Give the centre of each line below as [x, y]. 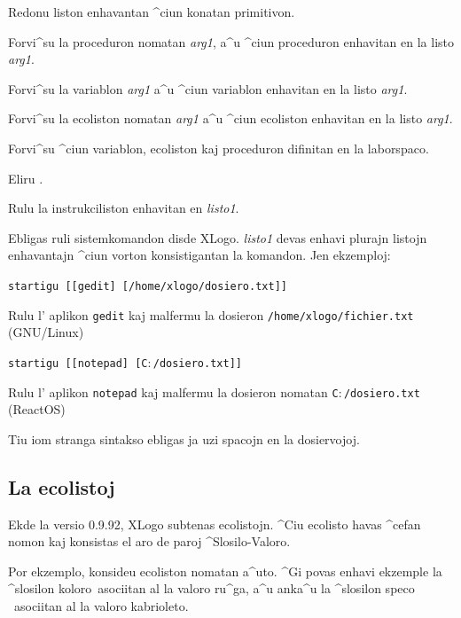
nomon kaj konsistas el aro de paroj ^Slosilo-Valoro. [149, 541]
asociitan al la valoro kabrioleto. [101, 605]
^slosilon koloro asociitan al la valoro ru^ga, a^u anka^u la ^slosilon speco [211, 588]
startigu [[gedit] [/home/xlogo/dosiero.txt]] [148, 286]
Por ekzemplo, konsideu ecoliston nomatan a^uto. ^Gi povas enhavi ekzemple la [225, 571]
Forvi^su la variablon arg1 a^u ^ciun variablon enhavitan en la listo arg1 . [208, 88]
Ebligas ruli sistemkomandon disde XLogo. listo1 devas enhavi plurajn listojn [218, 237]
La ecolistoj [62, 486]
